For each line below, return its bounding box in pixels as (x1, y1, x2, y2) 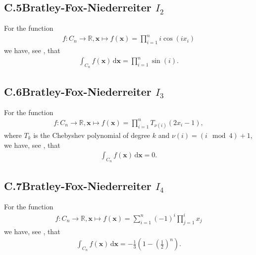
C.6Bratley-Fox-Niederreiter (4, 83, 152, 99)
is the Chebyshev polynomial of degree (33, 129, 151, 140)
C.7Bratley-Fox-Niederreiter (4, 178, 152, 193)
